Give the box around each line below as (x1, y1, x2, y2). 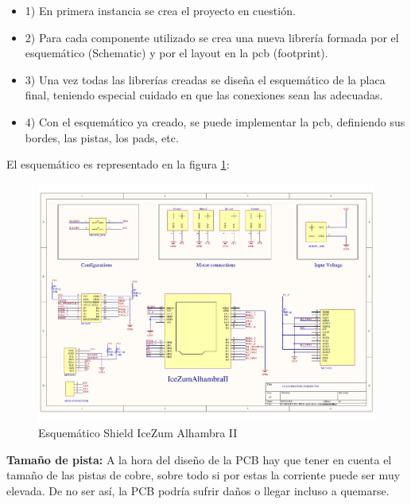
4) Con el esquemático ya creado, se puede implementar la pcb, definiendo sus (25, 113, 405, 130)
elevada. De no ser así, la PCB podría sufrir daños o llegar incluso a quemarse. (6, 482, 390, 498)
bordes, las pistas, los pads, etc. (25, 129, 179, 145)
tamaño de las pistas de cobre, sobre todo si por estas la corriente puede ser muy (6, 467, 401, 483)
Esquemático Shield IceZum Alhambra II (38, 425, 238, 440)
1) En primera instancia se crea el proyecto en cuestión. (25, 2, 296, 18)
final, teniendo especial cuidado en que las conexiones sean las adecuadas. (25, 87, 383, 103)
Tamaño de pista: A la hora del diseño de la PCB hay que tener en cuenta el (6, 451, 392, 467)
